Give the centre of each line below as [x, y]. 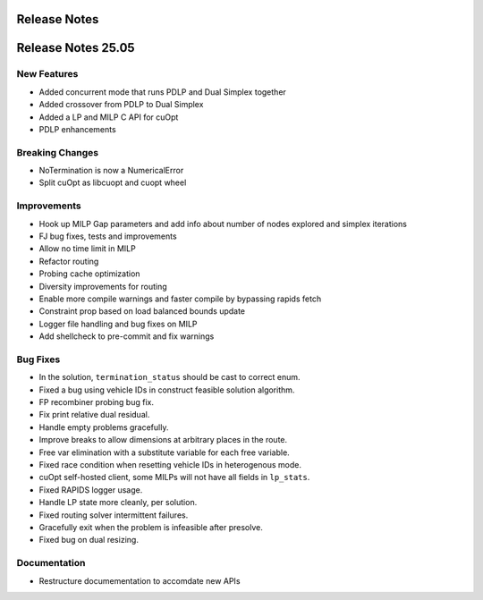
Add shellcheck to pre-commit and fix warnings [127, 336]
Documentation [51, 563]
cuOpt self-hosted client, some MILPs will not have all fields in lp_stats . [174, 477]
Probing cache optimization [89, 274]
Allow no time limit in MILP [87, 249]
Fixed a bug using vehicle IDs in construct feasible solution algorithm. [167, 390]
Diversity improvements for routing [103, 286]
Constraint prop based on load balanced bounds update [142, 311]
